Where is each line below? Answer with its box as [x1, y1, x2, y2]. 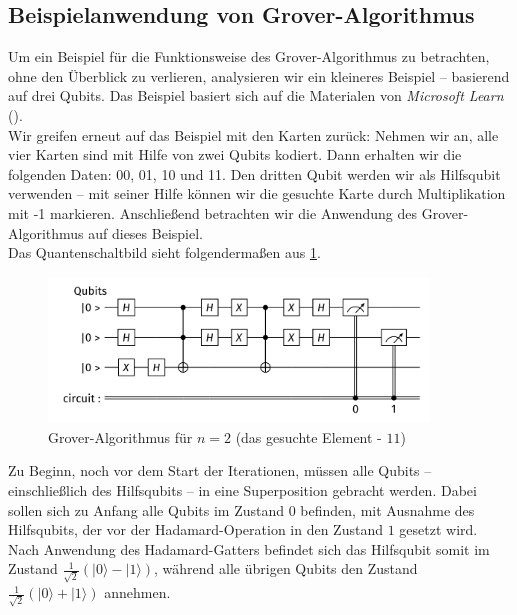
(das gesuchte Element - [235, 426, 382, 447]
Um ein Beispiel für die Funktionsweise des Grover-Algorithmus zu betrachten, [8, 46, 490, 67]
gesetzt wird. [399, 519, 478, 540]
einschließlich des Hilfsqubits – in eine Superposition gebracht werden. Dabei [8, 479, 477, 500]
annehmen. [104, 582, 171, 603]
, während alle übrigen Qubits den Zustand [154, 558, 418, 579]
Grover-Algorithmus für [48, 426, 193, 447]
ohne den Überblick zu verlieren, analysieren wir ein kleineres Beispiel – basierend [8, 65, 510, 86]
